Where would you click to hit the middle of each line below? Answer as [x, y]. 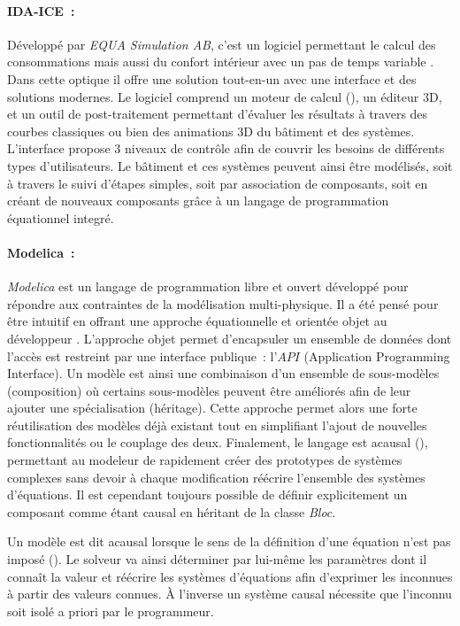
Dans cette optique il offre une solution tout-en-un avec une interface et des [212, 78]
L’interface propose [59, 148]
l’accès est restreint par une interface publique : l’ [142, 356]
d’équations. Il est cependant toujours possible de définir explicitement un [207, 495]
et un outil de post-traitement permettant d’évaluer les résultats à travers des [218, 114]
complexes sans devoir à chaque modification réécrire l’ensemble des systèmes [216, 477]
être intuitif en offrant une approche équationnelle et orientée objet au [197, 321]
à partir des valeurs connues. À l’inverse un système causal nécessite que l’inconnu [230, 594]
